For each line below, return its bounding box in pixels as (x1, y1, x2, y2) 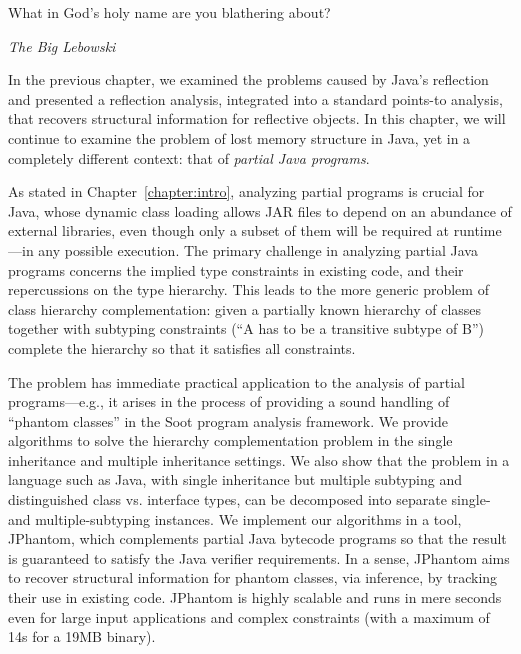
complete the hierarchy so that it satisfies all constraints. (8, 337, 356, 358)
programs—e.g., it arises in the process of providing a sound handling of (8, 391, 450, 412)
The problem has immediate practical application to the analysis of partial (8, 371, 465, 392)
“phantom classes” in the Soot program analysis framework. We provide (8, 410, 449, 431)
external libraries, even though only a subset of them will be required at (8, 220, 450, 241)
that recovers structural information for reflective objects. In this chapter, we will (8, 108, 506, 129)
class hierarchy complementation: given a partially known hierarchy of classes (8, 298, 482, 319)
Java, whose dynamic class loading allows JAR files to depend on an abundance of (8, 200, 512, 221)
